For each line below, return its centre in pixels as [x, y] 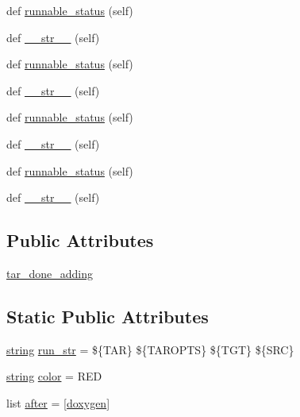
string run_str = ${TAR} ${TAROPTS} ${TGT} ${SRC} [150, 349]
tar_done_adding [50, 273]
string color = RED [54, 376]
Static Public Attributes [108, 316]
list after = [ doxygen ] [58, 402]
